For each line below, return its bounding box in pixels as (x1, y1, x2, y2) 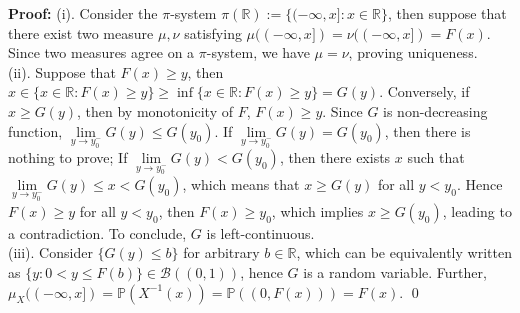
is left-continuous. (206, 222, 315, 243)
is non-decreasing (383, 100, 488, 121)
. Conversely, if (379, 81, 470, 102)
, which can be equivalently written (296, 242, 512, 263)
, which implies (271, 200, 364, 221)
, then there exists (279, 147, 391, 168)
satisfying (184, 22, 242, 43)
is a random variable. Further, (303, 261, 487, 282)
